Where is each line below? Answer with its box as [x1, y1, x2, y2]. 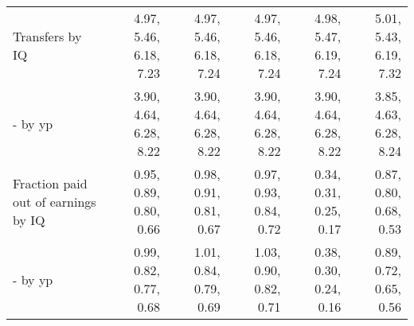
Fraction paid [13, 173, 88, 192]
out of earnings [13, 192, 96, 211]
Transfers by [13, 27, 82, 45]
